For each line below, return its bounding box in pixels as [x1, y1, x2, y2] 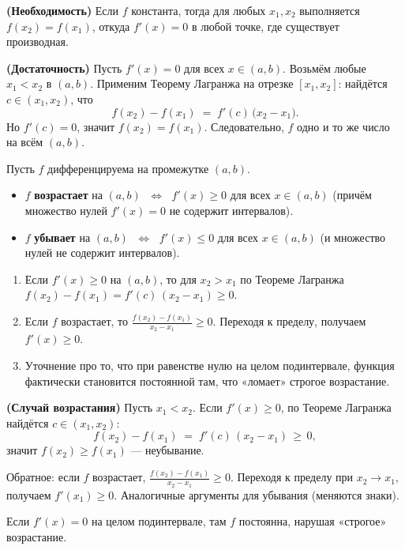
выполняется [299, 2, 360, 18]
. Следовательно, [204, 118, 284, 134]
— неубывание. [130, 442, 204, 458]
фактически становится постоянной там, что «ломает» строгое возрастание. [24, 372, 390, 389]
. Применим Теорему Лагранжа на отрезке [90, 75, 294, 92]
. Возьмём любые [283, 59, 366, 76]
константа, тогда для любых [131, 2, 266, 18]
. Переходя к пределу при [230, 469, 354, 485]
